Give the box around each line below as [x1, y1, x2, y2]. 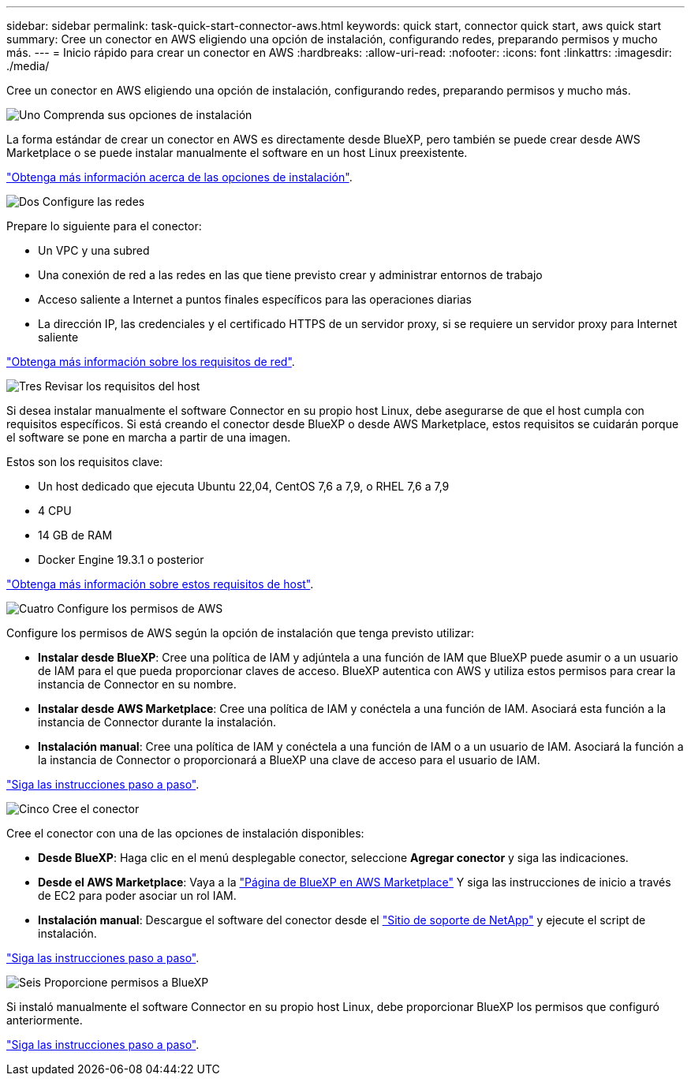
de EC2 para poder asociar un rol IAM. [38, 889, 237, 902]
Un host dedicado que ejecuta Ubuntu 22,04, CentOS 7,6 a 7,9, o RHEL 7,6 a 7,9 [38, 479, 450, 493]
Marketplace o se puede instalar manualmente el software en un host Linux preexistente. [6, 146, 468, 159]
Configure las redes [42, 195, 145, 208]
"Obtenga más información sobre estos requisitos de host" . [6, 577, 314, 591]
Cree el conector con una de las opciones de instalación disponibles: [6, 826, 364, 840]
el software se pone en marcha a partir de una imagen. [6, 431, 291, 444]
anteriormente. [6, 1013, 83, 1027]
